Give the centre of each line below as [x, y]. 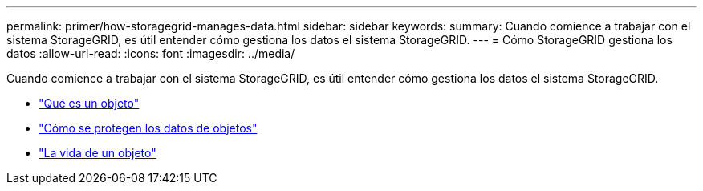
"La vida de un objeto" [98, 153]
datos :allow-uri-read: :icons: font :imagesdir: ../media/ [151, 53]
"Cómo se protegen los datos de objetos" [148, 128]
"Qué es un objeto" [89, 103]
